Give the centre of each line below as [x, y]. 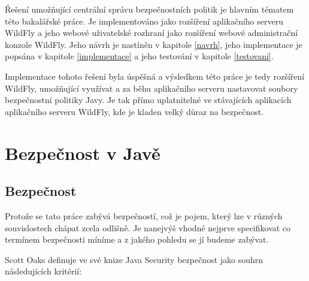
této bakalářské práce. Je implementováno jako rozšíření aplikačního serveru [144, 21]
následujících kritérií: [43, 271]
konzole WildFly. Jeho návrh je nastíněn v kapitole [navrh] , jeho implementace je [154, 44]
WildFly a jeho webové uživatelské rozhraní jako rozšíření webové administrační [152, 33]
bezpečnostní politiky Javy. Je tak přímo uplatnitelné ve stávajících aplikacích [148, 100]
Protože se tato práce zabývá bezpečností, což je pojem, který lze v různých [144, 215]
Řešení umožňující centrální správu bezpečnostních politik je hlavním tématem [149, 9]
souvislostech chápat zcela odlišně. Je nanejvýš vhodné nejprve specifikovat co [148, 227]
